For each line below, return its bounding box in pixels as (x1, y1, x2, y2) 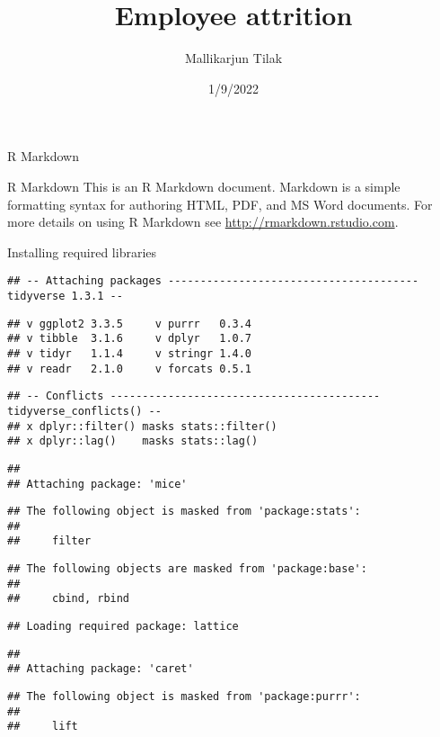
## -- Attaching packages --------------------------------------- (7, 274, 419, 288)
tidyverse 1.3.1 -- (7, 289, 123, 302)
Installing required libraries (7, 242, 157, 261)
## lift (7, 720, 78, 733)
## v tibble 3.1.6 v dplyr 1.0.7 (7, 332, 252, 346)
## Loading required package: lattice (7, 620, 239, 634)
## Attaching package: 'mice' (7, 477, 188, 490)
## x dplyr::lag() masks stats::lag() (7, 435, 259, 448)
